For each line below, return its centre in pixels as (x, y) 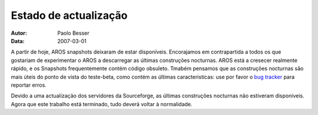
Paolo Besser (73, 33)
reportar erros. (29, 85)
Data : (18, 41)
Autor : (19, 33)
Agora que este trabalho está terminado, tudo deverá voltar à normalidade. (102, 104)
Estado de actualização (69, 15)
